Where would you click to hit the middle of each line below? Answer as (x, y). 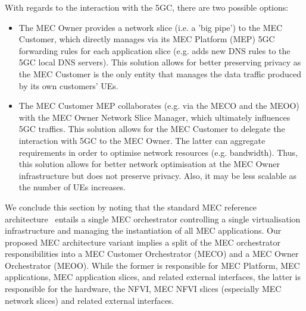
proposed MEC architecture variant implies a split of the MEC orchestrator (143, 242)
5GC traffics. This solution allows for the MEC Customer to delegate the (152, 129)
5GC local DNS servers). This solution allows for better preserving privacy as (160, 62)
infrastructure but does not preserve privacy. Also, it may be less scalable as (158, 175)
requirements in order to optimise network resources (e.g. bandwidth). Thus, (158, 152)
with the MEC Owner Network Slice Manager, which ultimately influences (154, 117)
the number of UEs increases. (72, 187)
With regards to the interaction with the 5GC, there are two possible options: (147, 7)
